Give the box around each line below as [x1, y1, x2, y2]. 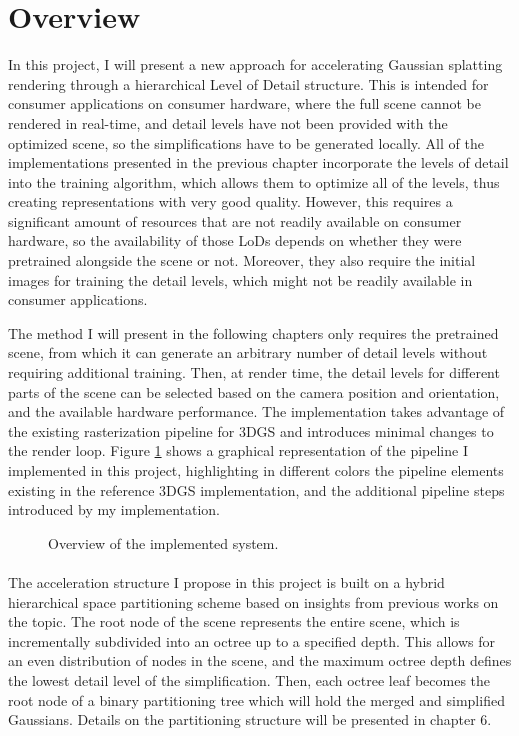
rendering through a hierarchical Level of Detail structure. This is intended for [8, 73, 489, 94]
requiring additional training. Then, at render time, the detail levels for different [8, 362, 500, 383]
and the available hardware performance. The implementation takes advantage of [8, 401, 505, 422]
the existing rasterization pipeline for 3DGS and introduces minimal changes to [8, 420, 494, 441]
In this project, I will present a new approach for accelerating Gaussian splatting [8, 54, 503, 75]
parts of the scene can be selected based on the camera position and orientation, [8, 381, 500, 402]
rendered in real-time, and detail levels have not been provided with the [8, 112, 448, 133]
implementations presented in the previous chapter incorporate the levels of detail [8, 152, 509, 173]
